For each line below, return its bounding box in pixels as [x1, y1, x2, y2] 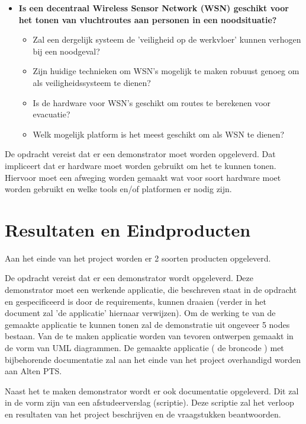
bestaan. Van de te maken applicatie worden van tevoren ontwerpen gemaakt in [5, 330, 294, 342]
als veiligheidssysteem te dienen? [33, 76, 151, 88]
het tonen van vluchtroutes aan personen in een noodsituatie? [18, 13, 277, 25]
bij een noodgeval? [33, 44, 100, 57]
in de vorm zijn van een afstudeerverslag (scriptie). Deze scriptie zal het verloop [5, 396, 294, 409]
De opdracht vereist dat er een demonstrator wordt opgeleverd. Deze [5, 272, 253, 284]
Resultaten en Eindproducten [5, 217, 251, 241]
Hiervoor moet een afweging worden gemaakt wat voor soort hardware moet [5, 171, 281, 183]
